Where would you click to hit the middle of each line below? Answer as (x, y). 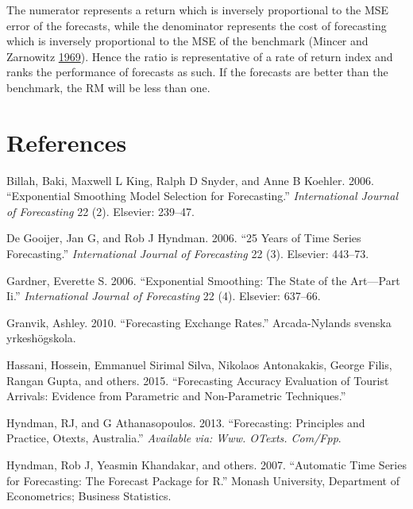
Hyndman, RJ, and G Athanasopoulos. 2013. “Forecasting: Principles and (186, 422)
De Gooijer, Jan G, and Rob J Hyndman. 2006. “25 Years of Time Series (184, 238)
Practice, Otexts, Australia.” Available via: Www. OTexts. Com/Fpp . (174, 438)
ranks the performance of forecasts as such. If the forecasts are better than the (197, 72)
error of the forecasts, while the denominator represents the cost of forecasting (197, 25)
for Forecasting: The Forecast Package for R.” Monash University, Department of (203, 480)
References (67, 142)
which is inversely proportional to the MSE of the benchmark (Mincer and (187, 41)
